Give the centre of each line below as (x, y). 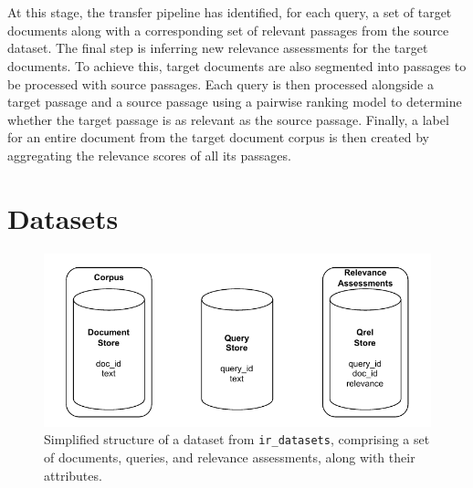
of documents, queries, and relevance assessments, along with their (230, 457)
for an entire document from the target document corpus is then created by (218, 137)
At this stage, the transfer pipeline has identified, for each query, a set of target (230, 12)
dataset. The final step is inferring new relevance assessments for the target (218, 48)
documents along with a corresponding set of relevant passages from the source (228, 30)
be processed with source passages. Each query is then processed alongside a (221, 83)
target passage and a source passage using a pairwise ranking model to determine (235, 102)
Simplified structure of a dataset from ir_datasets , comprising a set (237, 439)
